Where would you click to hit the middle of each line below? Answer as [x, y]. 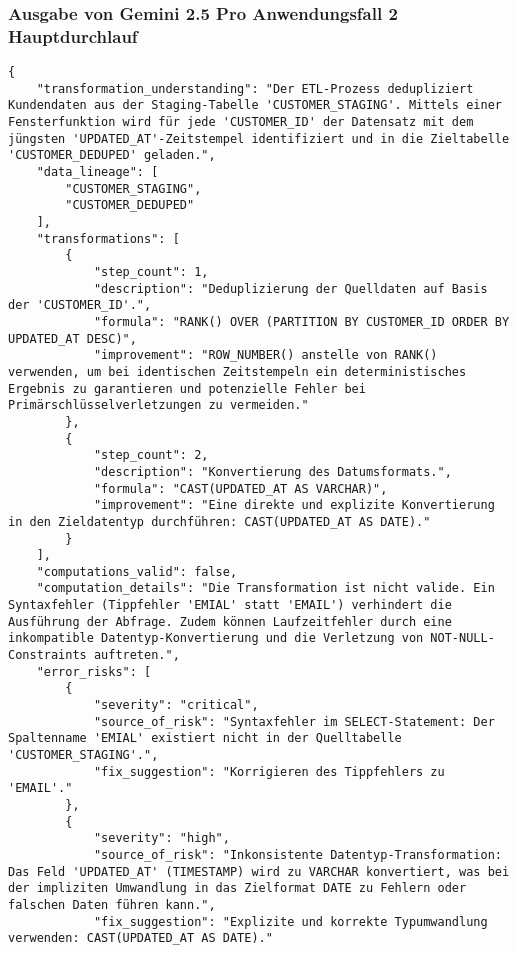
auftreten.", [136, 655]
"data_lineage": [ [97, 172]
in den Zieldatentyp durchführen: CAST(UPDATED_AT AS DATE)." [219, 521]
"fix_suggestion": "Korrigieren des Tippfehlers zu [269, 771]
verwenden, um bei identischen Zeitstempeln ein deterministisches [237, 371]
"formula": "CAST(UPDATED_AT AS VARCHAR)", [240, 488]
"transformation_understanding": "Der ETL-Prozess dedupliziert [255, 88]
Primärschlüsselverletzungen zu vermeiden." [158, 405]
